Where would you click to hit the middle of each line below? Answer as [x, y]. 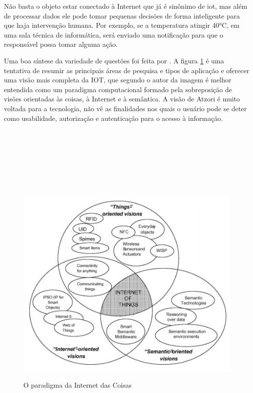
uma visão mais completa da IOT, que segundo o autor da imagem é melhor [118, 80]
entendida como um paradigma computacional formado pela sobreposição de [118, 89]
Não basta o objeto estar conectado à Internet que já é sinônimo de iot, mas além [126, 6]
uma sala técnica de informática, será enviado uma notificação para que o [114, 34]
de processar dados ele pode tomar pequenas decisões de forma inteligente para [122, 15]
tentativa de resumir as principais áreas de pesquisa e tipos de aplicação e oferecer [127, 70]
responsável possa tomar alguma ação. [61, 44]
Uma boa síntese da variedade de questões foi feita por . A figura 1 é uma [114, 60]
